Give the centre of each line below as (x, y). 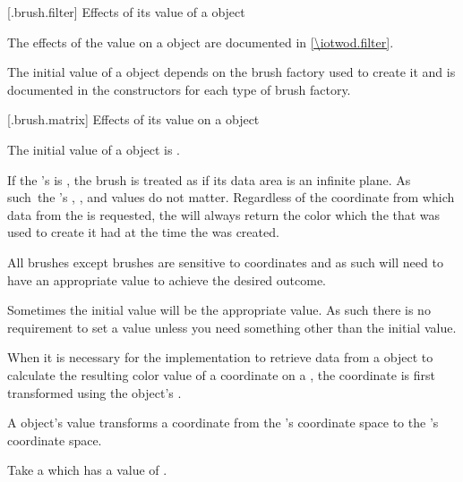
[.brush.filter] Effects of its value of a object (126, 12)
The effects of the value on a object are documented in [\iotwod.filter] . (201, 42)
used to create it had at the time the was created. (143, 232)
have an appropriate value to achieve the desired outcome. (167, 279)
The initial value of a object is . (94, 149)
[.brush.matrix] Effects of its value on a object (133, 119)
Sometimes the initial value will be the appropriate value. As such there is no (219, 310)
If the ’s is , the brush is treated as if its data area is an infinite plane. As (209, 179)
